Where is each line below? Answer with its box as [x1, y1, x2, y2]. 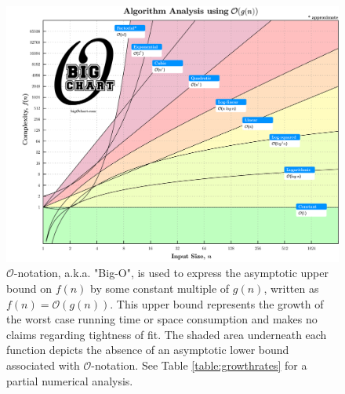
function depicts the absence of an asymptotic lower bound [6, 341, 289, 358]
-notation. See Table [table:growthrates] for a [91, 357, 307, 374]
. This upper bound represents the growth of [110, 295, 324, 312]
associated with [6, 357, 80, 374]
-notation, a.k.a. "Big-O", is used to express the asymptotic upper [13, 264, 329, 281]
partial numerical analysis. [6, 372, 133, 389]
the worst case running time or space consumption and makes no [6, 311, 318, 327]
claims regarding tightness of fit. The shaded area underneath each [6, 326, 327, 342]
